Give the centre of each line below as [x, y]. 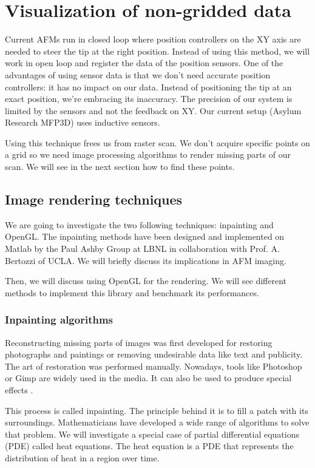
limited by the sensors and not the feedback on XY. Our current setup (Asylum [153, 110]
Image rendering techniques [94, 199]
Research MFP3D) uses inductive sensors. [83, 122]
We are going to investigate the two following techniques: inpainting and [139, 224]
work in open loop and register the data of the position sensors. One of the [144, 63]
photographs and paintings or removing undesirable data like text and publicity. [154, 354]
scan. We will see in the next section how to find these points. [120, 167]
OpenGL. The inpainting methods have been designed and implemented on [145, 236]
